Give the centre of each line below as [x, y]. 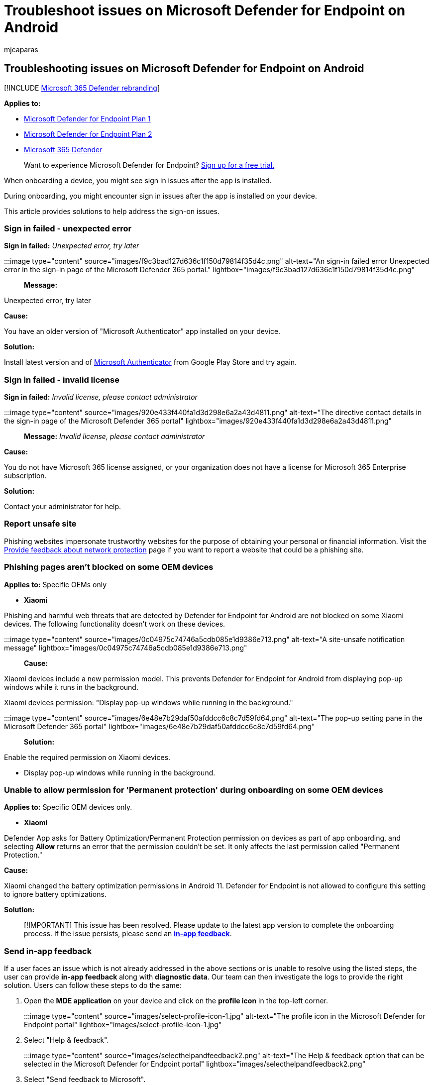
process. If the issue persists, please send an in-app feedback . [128, 934]
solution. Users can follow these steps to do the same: [93, 985]
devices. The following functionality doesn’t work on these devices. [115, 624]
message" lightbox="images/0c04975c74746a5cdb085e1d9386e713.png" [126, 648]
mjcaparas [21, 49]
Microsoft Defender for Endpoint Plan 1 [87, 118]
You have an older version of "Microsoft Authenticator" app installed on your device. [142, 331]
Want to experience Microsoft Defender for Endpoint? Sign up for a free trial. [149, 165]
